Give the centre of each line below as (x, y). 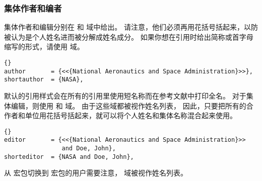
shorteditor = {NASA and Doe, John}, (69, 157)
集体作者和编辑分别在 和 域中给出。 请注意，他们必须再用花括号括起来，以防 (131, 27)
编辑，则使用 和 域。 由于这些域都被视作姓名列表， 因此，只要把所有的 (128, 105)
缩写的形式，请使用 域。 (44, 47)
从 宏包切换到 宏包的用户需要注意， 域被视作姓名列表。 (96, 173)
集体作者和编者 (33, 8)
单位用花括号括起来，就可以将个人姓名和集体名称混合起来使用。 (131, 115)
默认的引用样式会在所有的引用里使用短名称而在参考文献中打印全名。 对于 (125, 95)
